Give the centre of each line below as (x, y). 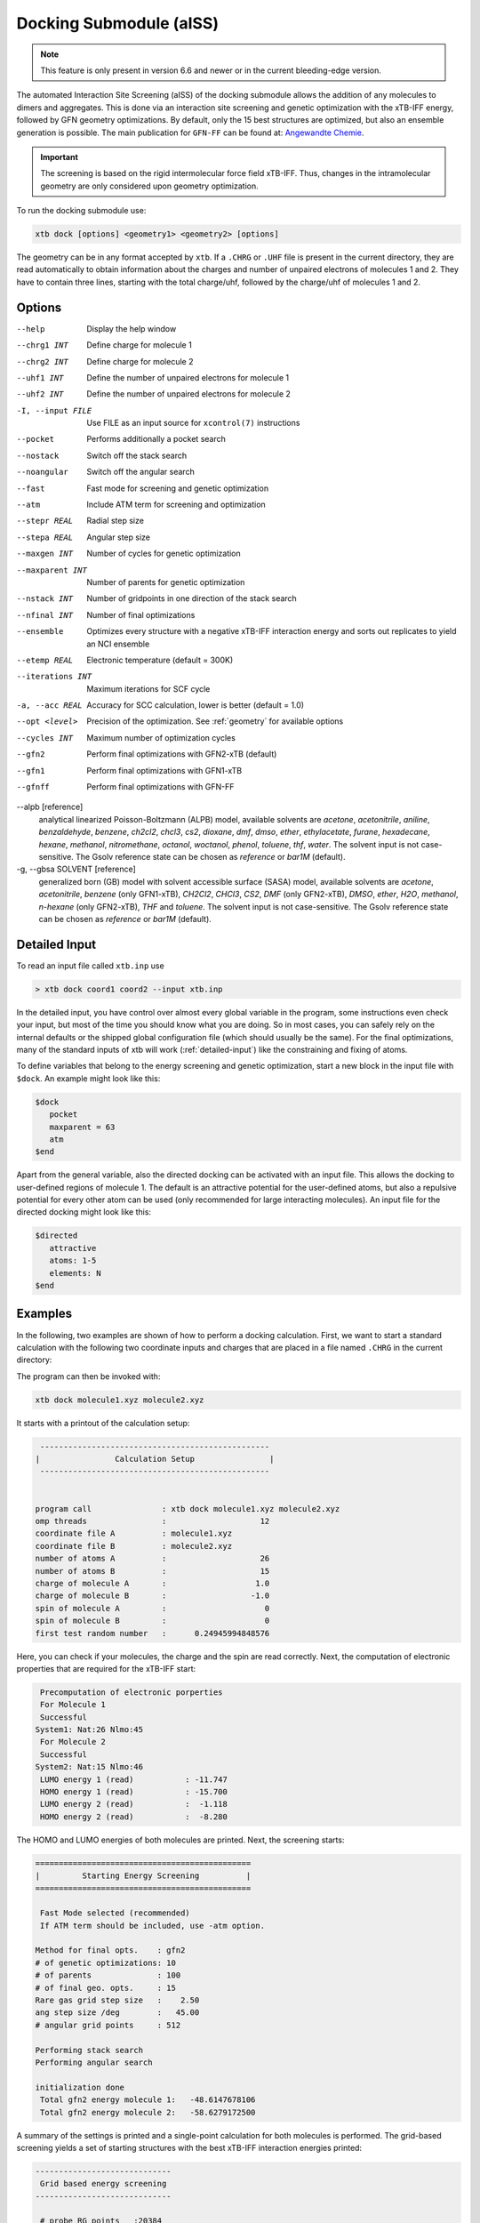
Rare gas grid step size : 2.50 (117, 2000)
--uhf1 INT (40, 377)
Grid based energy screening (104, 2184)
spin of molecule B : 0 (152, 1621)
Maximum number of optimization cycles (161, 737)
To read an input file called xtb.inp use (90, 966)
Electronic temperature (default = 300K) (160, 660)
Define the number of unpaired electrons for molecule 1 (188, 377)
